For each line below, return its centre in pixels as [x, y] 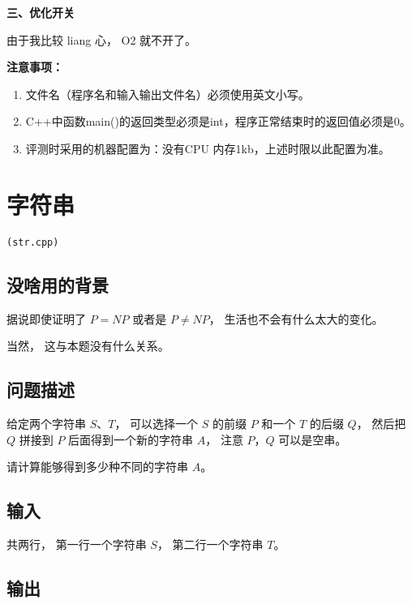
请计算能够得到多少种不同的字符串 [97, 467]
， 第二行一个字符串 [210, 544]
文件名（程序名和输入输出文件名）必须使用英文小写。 [167, 94]
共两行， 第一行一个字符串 [77, 544]
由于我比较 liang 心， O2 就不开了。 [102, 39]
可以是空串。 [313, 439]
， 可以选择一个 [157, 423]
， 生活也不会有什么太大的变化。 [296, 318]
